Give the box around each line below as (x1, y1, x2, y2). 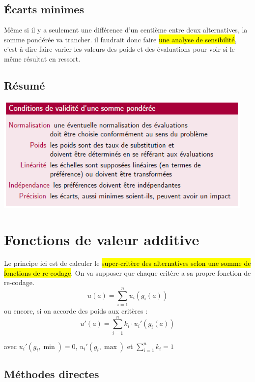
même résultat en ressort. (4, 53, 81, 64)
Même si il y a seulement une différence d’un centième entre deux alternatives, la (4, 25, 248, 35)
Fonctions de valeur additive (4, 229, 199, 250)
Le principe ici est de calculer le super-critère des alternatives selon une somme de (4, 258, 251, 268)
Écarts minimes (4, 1, 84, 17)
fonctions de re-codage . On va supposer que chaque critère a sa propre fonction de (4, 267, 251, 278)
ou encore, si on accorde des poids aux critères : (4, 305, 148, 316)
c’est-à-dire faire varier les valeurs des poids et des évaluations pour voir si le (4, 44, 235, 54)
